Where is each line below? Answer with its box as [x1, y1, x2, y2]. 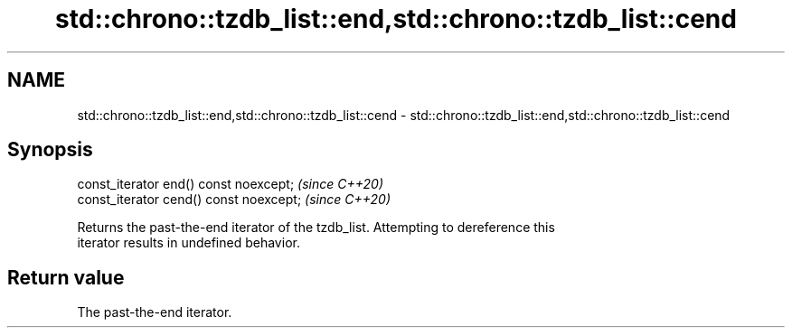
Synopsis [7, 138, 93, 162]
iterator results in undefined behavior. [77, 235, 300, 251]
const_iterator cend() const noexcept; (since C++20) [77, 191, 391, 208]
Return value [7, 265, 125, 289]
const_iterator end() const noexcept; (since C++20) [77, 176, 384, 192]
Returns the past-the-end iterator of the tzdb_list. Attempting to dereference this [77, 219, 555, 236]
